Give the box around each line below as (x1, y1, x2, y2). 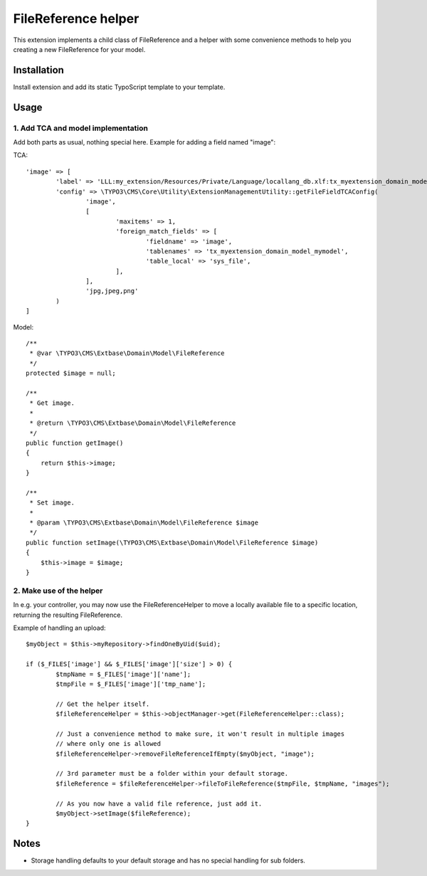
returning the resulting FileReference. (13, 611, 122, 619)
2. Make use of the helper (13, 586, 103, 596)
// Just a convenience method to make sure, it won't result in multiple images (56, 729, 345, 738)
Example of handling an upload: (13, 623, 106, 632)
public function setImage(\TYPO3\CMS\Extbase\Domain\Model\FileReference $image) (26, 538, 319, 547)
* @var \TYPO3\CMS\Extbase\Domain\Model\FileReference (29, 349, 225, 357)
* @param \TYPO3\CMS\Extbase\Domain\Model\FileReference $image (29, 519, 259, 527)
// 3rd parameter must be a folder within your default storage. (56, 769, 289, 778)
